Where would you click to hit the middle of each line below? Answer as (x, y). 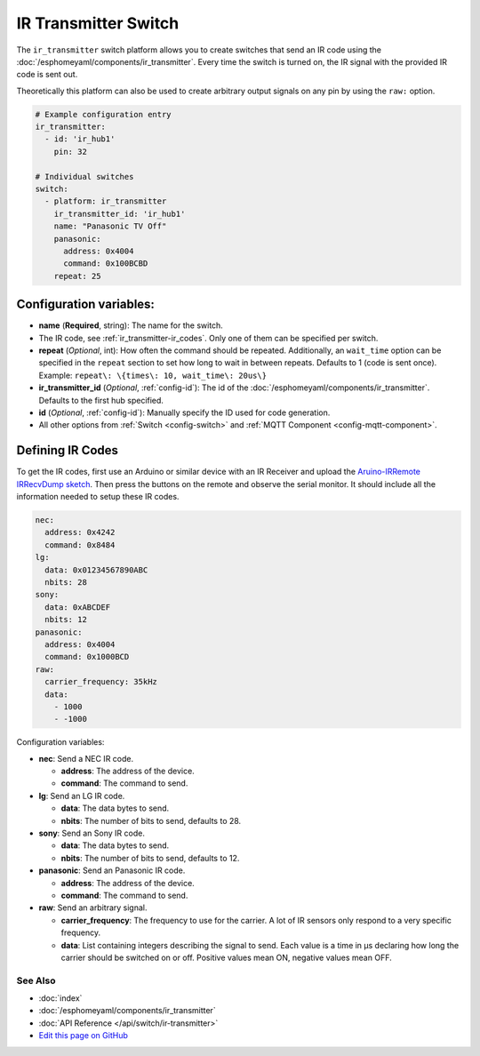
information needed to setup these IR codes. (98, 497)
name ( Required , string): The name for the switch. (131, 325)
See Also (36, 980)
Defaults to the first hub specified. (101, 400)
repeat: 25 (77, 276)
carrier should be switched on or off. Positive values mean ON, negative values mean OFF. (226, 957)
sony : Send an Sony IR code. (92, 833)
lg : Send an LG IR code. (82, 796)
